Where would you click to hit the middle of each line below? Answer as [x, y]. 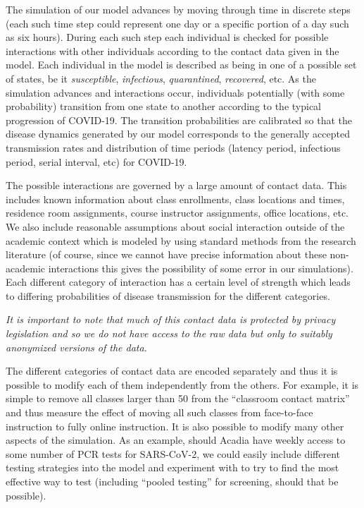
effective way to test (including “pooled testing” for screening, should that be [172, 481]
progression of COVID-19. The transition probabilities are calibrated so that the [179, 120]
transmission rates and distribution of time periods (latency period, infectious [173, 147]
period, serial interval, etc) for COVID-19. [96, 161]
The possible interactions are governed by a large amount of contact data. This [176, 185]
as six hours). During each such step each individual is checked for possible [167, 37]
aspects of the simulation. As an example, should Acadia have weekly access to [176, 440]
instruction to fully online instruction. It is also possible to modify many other [175, 426]
